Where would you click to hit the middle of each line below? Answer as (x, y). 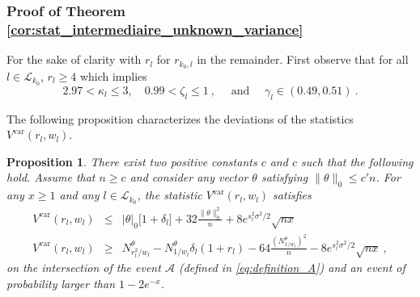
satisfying (284, 177)
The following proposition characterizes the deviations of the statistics (180, 118)
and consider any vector (189, 177)
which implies (113, 76)
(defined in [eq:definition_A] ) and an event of (292, 268)
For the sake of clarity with (74, 59)
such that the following (357, 161)
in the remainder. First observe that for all (303, 59)
